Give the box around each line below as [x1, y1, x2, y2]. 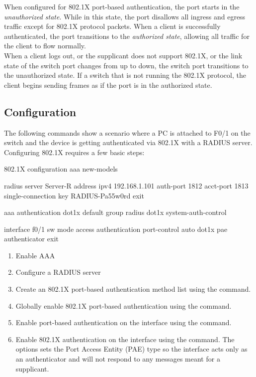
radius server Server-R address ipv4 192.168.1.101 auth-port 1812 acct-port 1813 [4, 180, 249, 190]
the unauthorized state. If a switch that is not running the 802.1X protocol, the [4, 70, 246, 80]
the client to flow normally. [4, 40, 86, 51]
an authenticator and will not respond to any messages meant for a [15, 354, 220, 364]
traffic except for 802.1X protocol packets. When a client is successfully [4, 21, 221, 31]
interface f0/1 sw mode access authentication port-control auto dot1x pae [4, 223, 228, 234]
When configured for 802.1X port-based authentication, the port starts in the [4, 1, 240, 11]
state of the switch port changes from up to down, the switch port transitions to [4, 60, 249, 70]
